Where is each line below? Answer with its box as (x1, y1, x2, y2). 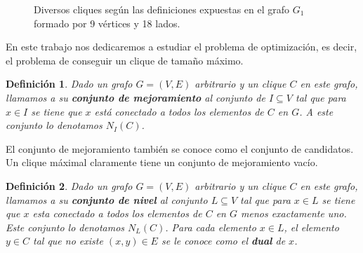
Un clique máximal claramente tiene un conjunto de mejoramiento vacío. (6, 155, 318, 170)
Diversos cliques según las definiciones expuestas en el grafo (34, 2, 290, 16)
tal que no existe (32, 233, 103, 248)
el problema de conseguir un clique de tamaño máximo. (6, 53, 244, 67)
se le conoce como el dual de (161, 233, 286, 248)
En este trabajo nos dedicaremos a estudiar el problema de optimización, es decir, (6, 39, 357, 54)
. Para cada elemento (165, 219, 256, 234)
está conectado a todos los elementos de (94, 104, 264, 118)
